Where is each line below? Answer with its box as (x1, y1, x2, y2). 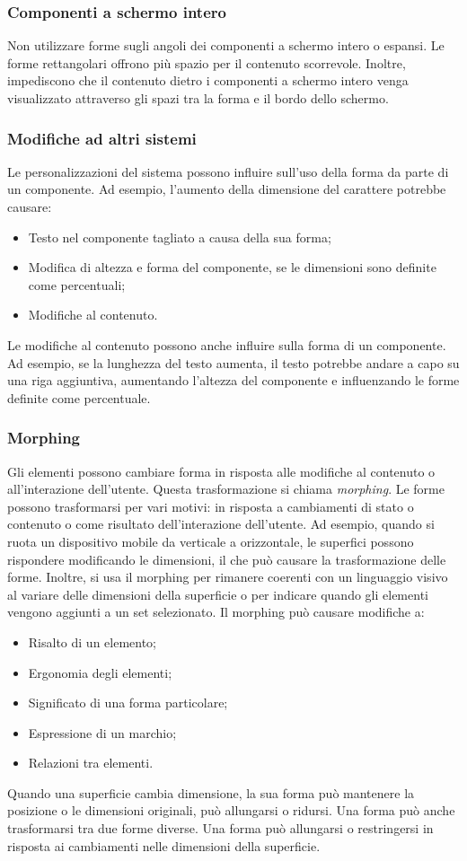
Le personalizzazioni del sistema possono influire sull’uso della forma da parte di (7, 162, 449, 180)
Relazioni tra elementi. (28, 753, 154, 772)
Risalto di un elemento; (28, 632, 157, 651)
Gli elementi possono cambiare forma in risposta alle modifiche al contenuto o (7, 461, 436, 480)
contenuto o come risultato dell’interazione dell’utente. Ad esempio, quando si (7, 514, 435, 533)
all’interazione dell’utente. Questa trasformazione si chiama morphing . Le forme (7, 479, 445, 498)
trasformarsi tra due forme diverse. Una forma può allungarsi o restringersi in (7, 819, 434, 838)
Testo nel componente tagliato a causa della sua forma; (28, 227, 331, 246)
